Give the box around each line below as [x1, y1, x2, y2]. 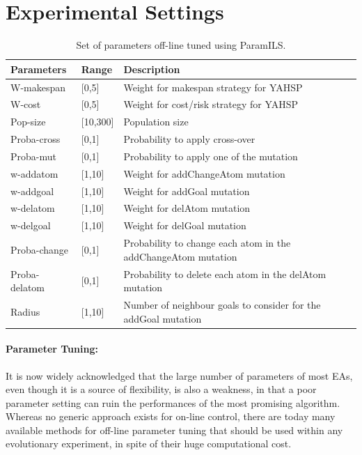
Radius [10, 304, 40, 318]
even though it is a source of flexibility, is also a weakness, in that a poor [6, 382, 317, 396]
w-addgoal [10, 183, 54, 198]
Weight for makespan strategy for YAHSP [123, 79, 303, 94]
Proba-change [10, 242, 69, 256]
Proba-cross [10, 132, 61, 146]
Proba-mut [10, 148, 56, 163]
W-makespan [10, 79, 66, 94]
